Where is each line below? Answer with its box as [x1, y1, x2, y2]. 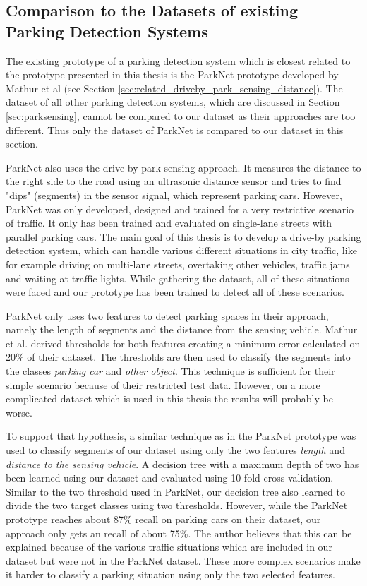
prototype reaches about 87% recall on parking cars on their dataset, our [6, 512, 321, 526]
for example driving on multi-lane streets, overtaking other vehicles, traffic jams [6, 256, 350, 271]
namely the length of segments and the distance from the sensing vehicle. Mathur [6, 322, 358, 337]
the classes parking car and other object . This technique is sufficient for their [6, 364, 335, 378]
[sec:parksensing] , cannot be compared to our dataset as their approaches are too [6, 108, 356, 123]
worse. [6, 405, 32, 419]
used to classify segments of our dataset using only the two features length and [6, 443, 345, 458]
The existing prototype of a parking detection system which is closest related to [6, 53, 351, 68]
